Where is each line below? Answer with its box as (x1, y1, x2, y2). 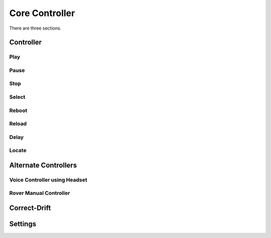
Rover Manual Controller (9, 190, 70, 197)
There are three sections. (9, 25, 62, 31)
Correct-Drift (9, 204, 51, 212)
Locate (9, 147, 27, 154)
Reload (9, 121, 27, 128)
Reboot (9, 107, 28, 114)
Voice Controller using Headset (9, 176, 87, 183)
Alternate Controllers (9, 161, 77, 169)
